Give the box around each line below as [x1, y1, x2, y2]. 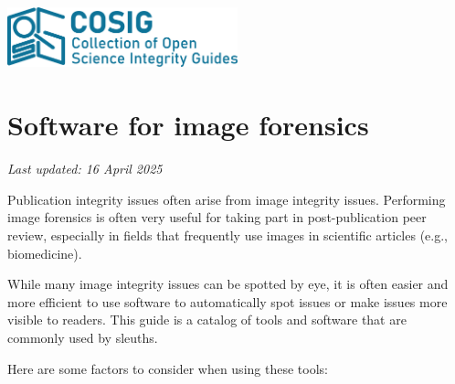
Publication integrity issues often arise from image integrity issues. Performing [7, 189, 446, 208]
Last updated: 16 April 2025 [7, 159, 163, 178]
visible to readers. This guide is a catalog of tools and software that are [7, 310, 407, 329]
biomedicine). [7, 243, 82, 262]
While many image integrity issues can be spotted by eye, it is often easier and [7, 274, 449, 293]
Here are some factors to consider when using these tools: [7, 358, 328, 378]
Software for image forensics [7, 106, 369, 144]
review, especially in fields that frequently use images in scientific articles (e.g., [7, 225, 448, 244]
